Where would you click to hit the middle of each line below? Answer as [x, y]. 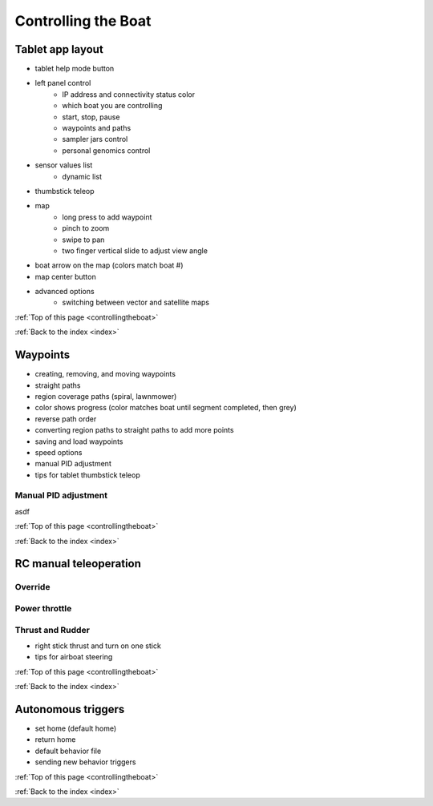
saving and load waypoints [79, 441]
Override [32, 587]
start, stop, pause [91, 117]
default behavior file [68, 751]
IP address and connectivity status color [129, 94]
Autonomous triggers [70, 709]
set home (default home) [76, 728]
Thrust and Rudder [52, 630]
